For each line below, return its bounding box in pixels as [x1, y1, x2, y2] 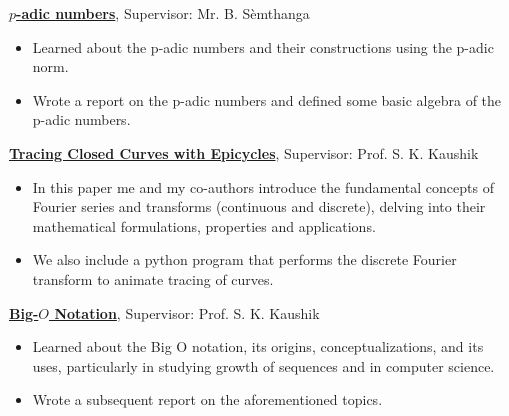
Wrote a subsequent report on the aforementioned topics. [32, 389, 383, 410]
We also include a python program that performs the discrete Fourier [32, 249, 457, 270]
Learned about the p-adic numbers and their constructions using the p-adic [32, 36, 494, 57]
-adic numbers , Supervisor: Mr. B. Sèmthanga [16, 3, 310, 23]
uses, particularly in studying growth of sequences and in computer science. [32, 355, 495, 376]
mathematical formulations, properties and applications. [32, 215, 376, 236]
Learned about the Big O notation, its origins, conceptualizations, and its [32, 336, 484, 357]
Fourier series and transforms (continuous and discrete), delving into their [32, 196, 486, 217]
